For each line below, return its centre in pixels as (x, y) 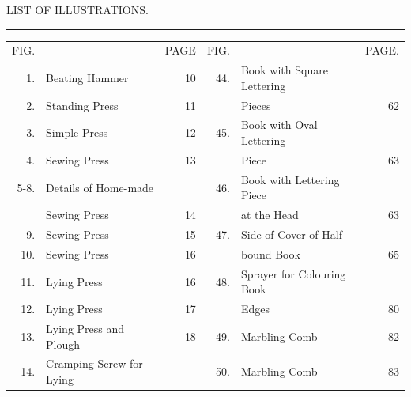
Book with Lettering (290, 179)
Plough (63, 344)
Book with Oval (279, 125)
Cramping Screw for (94, 363)
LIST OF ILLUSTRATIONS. (77, 9)
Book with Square (284, 70)
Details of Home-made (100, 187)
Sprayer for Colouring (293, 273)
